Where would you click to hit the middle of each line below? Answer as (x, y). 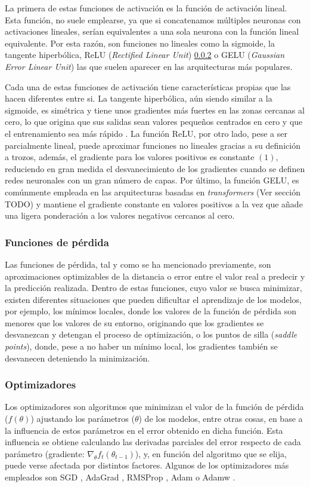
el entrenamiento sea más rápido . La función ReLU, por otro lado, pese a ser (146, 133)
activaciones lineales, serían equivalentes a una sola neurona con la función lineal (152, 31)
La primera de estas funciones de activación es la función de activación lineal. (146, 8)
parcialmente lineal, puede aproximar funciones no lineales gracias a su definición (153, 145)
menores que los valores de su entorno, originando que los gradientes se (134, 322)
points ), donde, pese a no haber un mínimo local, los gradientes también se (141, 346)
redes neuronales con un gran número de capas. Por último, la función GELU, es (152, 180)
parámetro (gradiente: (45, 453)
